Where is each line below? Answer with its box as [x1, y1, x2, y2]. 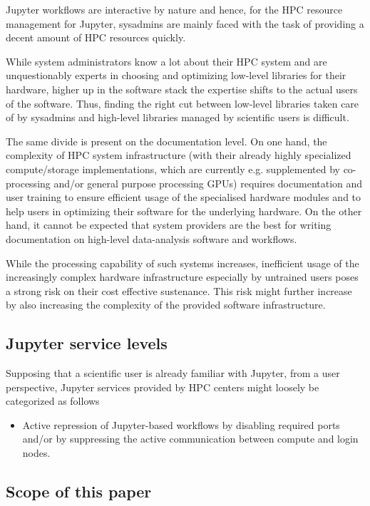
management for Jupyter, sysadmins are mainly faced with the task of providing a [6, 16, 364, 31]
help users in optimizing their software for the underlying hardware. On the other [6, 203, 362, 218]
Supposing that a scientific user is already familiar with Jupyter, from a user [6, 366, 340, 381]
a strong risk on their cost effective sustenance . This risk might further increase [6, 283, 352, 298]
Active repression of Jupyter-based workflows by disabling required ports [22, 417, 340, 432]
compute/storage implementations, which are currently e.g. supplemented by [6, 161, 340, 176]
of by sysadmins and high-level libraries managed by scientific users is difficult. [6, 110, 349, 125]
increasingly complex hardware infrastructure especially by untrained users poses [6, 269, 359, 284]
